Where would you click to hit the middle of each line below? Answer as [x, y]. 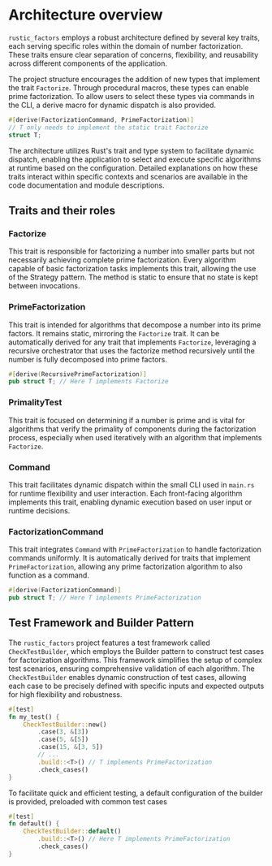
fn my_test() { [34, 717]
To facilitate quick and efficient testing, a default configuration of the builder [136, 793]
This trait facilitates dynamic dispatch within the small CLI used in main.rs [132, 484]
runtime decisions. [39, 510]
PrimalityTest [35, 402]
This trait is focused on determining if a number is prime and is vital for [127, 420]
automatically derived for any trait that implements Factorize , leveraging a [132, 342]
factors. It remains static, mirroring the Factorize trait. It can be [114, 333]
